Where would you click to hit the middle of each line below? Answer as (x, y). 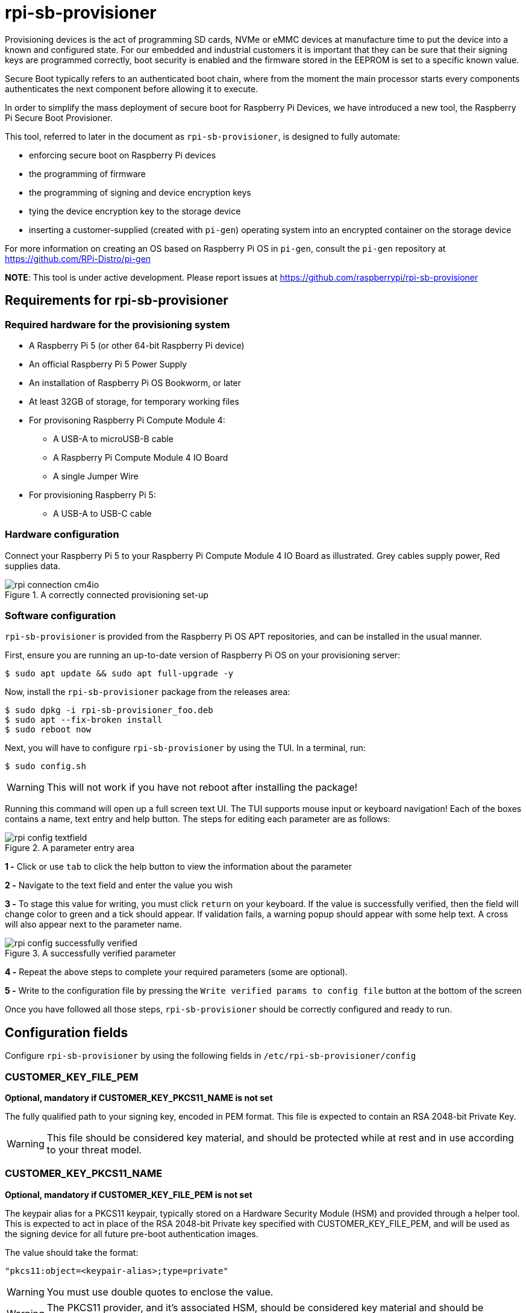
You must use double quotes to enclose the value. (160, 1292)
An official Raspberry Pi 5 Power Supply (108, 364)
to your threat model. (94, 1150)
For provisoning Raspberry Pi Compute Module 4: (127, 420)
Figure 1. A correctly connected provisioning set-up (107, 594)
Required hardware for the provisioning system (117, 324)
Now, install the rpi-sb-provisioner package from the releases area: (148, 692)
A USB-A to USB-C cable (102, 513)
